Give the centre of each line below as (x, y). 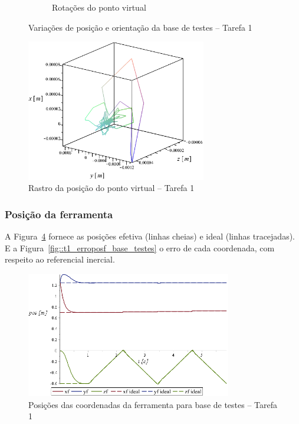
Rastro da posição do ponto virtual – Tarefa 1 (111, 188)
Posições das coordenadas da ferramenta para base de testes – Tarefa (153, 404)
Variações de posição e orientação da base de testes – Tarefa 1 (140, 27)
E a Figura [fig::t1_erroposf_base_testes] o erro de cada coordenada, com (140, 247)
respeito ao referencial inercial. (60, 259)
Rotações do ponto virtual (99, 7)
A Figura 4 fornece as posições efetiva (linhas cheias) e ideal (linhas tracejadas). (150, 236)
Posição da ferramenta (59, 214)
